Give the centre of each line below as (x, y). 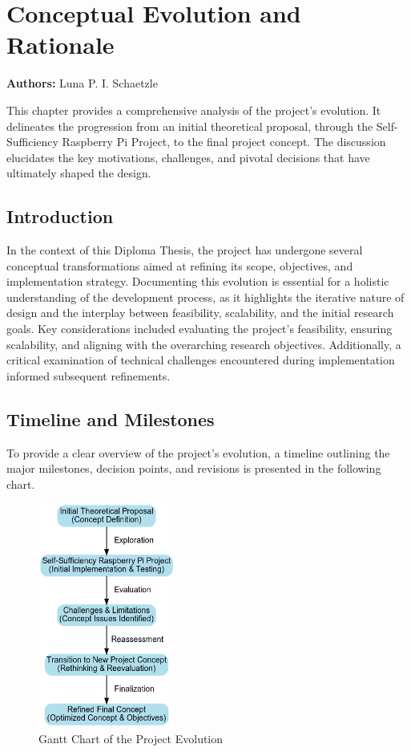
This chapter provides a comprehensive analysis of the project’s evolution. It (194, 110)
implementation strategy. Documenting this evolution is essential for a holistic (198, 281)
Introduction (60, 216)
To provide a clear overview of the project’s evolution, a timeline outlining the (198, 452)
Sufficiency (32, 142)
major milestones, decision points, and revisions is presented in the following (194, 468)
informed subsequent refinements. (89, 375)
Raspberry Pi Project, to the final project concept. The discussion (224, 142)
